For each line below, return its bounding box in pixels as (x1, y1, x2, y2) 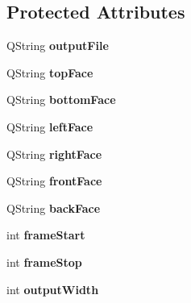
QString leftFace (6, 118, 93, 135)
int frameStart (6, 226, 85, 243)
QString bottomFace (6, 91, 116, 108)
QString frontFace (6, 172, 102, 189)
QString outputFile (6, 37, 109, 54)
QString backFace (6, 199, 101, 216)
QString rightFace (6, 145, 102, 162)
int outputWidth (6, 280, 99, 297)
